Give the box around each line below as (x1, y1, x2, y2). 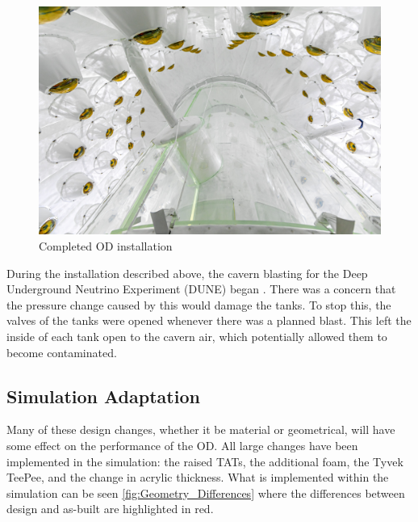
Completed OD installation (39, 237, 173, 254)
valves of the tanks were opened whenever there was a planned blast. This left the (6, 312, 412, 329)
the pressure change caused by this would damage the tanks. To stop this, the (6, 296, 391, 313)
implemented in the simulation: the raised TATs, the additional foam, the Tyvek (6, 453, 403, 469)
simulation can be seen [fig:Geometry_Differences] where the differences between (6, 484, 405, 501)
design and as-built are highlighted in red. (6, 500, 214, 517)
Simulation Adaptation (6, 383, 200, 408)
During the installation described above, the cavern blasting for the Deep (6, 264, 368, 281)
